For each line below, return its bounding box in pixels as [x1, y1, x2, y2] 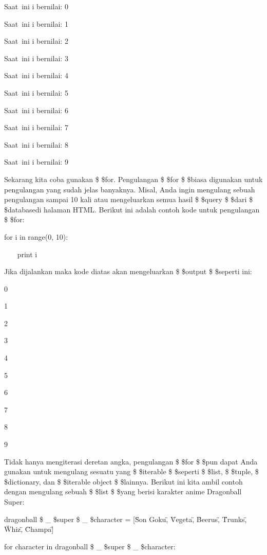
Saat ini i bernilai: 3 [4, 52, 68, 63]
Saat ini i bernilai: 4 [4, 70, 68, 81]
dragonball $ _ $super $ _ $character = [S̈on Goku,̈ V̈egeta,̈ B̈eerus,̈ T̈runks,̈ [4, 513, 247, 524]
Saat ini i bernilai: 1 [4, 18, 68, 29]
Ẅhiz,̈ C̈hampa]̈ [4, 524, 54, 534]
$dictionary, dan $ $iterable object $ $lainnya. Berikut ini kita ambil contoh [4, 476, 243, 487]
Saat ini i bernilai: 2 [4, 35, 68, 46]
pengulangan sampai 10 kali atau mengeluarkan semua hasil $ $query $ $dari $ [4, 194, 253, 205]
